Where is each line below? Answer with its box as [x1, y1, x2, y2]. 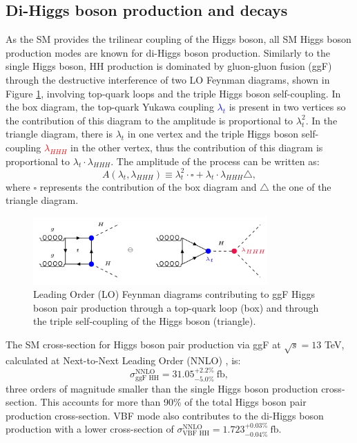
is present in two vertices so [229, 100, 346, 114]
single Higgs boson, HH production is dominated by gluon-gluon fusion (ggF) [6, 59, 332, 73]
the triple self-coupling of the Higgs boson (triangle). [33, 314, 256, 328]
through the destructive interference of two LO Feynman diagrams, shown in [6, 72, 330, 86]
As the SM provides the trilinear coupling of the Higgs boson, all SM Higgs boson [6, 32, 351, 46]
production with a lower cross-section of [6, 422, 174, 436]
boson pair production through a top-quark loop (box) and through [33, 300, 319, 314]
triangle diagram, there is [6, 126, 113, 141]
